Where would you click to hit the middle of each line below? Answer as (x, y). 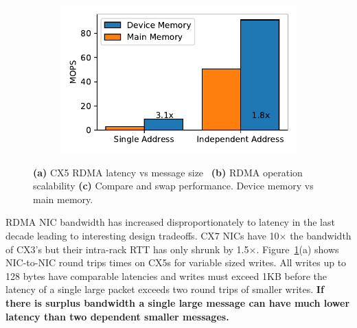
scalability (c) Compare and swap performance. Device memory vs (173, 186)
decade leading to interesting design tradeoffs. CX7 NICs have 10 (142, 235)
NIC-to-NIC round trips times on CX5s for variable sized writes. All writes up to (176, 262)
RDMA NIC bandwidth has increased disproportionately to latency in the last (170, 222)
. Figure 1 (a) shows (298, 249)
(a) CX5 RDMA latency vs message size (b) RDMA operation (168, 172)
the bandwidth (321, 235)
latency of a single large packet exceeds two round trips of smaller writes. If (165, 289)
